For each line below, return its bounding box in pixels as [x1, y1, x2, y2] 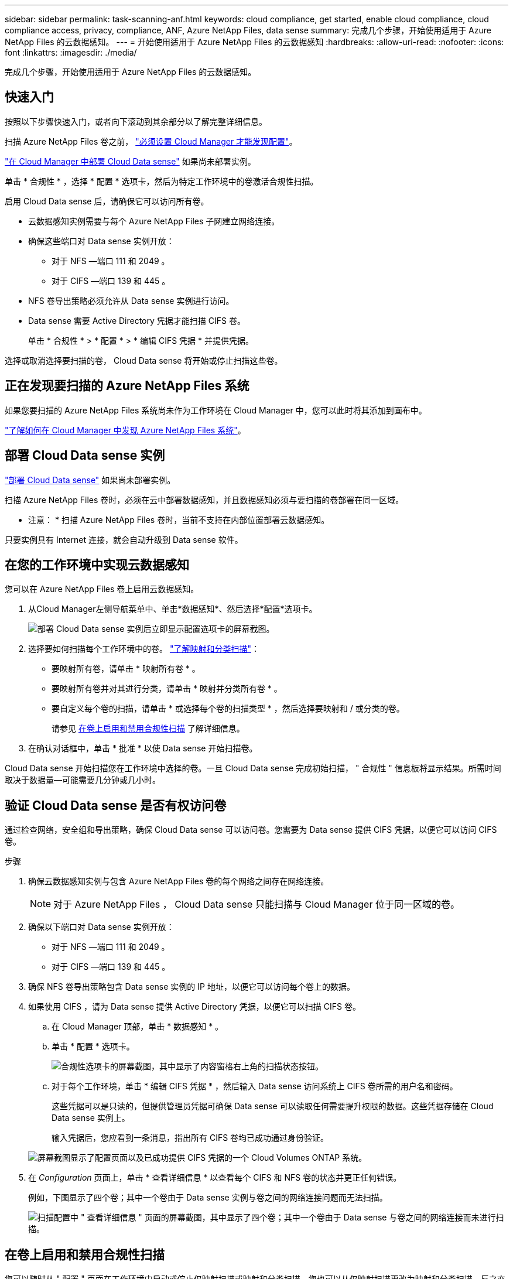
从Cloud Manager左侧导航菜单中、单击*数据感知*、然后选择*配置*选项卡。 [28, 604, 317, 614]
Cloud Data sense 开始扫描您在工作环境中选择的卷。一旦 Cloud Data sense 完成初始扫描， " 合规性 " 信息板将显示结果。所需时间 [5, 763, 501, 774]
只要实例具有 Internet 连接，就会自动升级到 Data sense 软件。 [5, 534, 243, 545]
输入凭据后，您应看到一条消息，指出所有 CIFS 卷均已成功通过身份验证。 [52, 1133, 329, 1143]
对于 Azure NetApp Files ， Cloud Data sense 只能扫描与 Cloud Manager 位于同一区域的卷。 [53, 898, 460, 911]
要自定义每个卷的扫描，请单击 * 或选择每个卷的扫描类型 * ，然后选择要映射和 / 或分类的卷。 [52, 703, 405, 714]
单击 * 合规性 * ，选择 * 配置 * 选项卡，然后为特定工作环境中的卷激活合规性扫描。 [5, 176, 319, 186]
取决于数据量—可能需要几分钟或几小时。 [5, 775, 160, 785]
